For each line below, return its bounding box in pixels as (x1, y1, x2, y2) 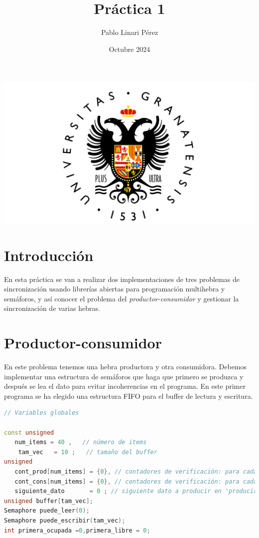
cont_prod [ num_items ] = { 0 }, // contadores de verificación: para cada (14, 468, 258, 475)
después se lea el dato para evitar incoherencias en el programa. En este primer (4, 381, 246, 391)
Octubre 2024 (109, 43, 150, 54)
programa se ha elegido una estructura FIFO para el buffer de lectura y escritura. (4, 390, 253, 401)
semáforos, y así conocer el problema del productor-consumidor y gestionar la (4, 293, 239, 303)
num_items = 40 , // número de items (14, 439, 147, 446)
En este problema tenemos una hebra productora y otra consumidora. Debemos (4, 361, 247, 372)
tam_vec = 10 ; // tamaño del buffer (18, 448, 157, 456)
